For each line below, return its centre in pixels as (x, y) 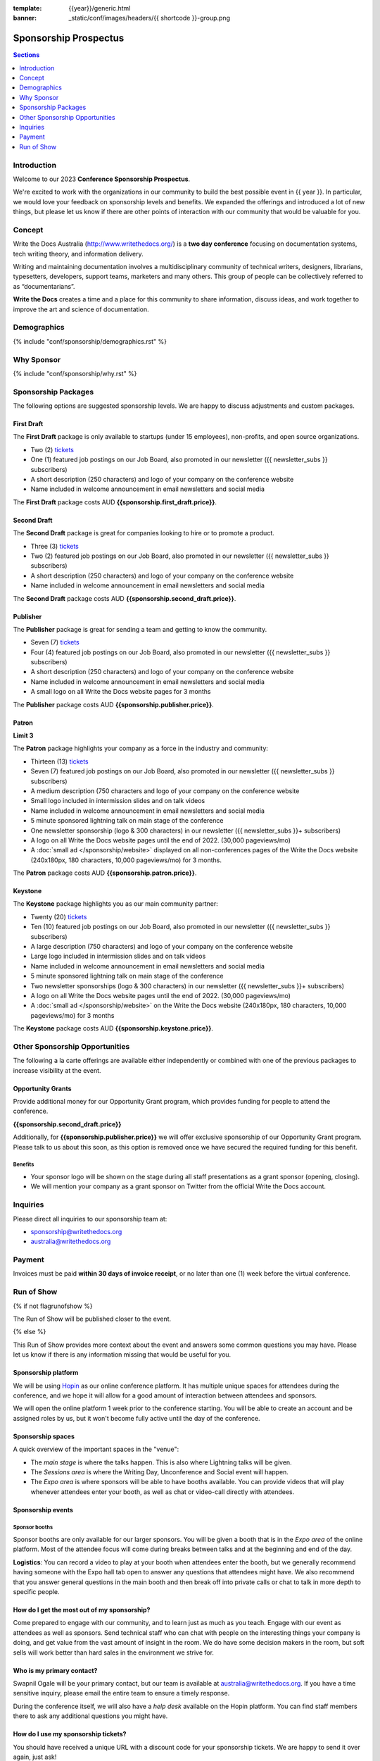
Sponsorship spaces (44, 1436)
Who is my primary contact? (55, 1670)
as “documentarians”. (44, 286)
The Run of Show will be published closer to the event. (92, 1319)
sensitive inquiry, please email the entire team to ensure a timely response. (121, 1693)
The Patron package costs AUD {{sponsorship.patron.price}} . (105, 873)
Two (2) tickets (52, 449)
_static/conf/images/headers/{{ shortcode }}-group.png (150, 18)
